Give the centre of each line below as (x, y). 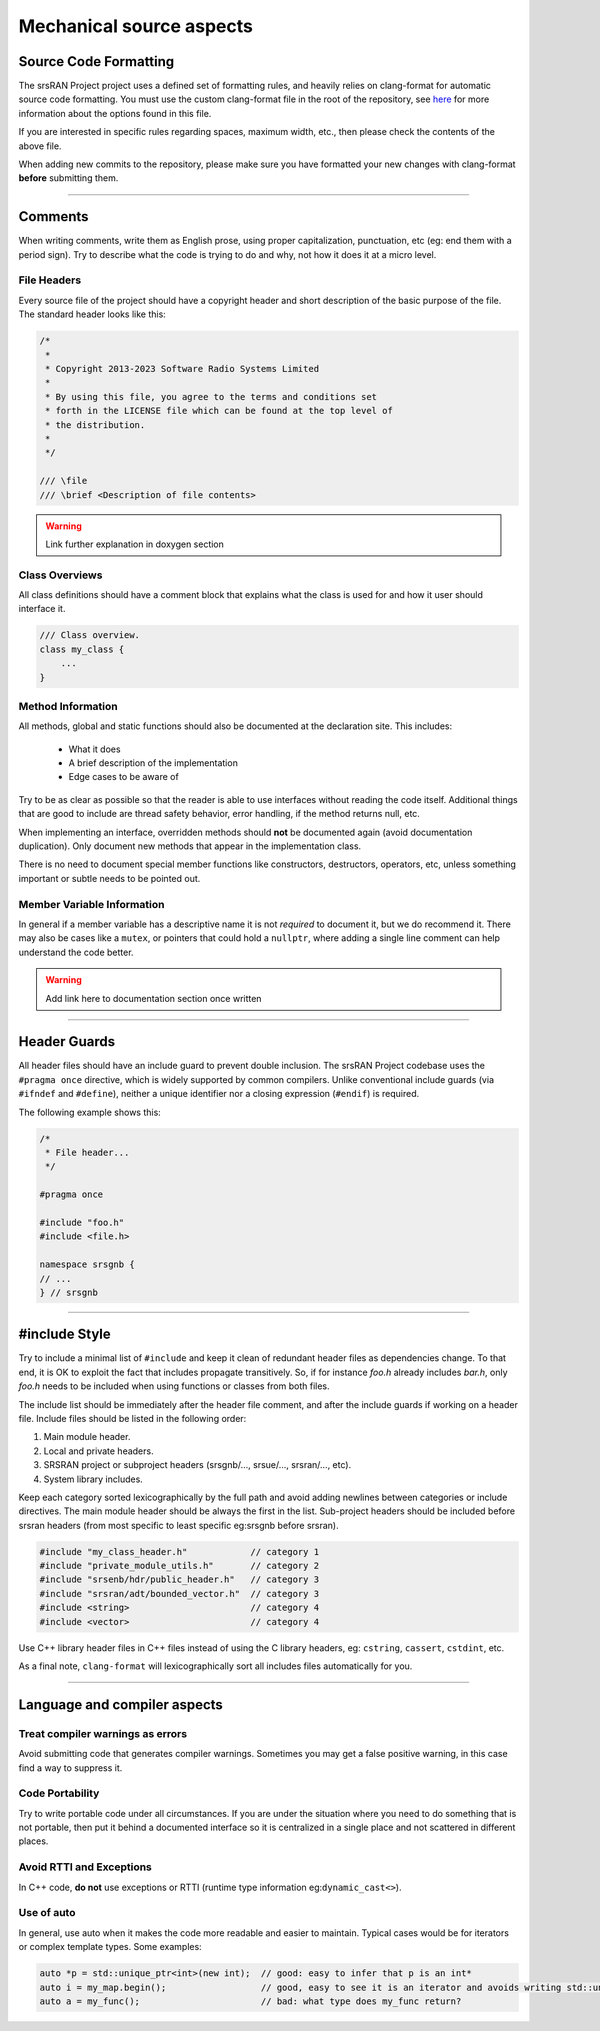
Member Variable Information (91, 904)
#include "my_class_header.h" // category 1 (179, 1551)
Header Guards (66, 1041)
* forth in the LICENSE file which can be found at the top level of (219, 411)
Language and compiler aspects (121, 1704)
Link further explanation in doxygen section (135, 544)
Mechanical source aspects (136, 26)
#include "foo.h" (82, 1222)
